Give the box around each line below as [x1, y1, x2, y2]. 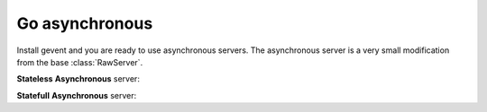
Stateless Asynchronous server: [16, 73, 140, 84]
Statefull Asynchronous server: [16, 90, 137, 100]
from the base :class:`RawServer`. [16, 56, 143, 67]
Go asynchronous [16, 13, 153, 33]
